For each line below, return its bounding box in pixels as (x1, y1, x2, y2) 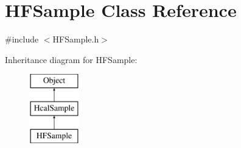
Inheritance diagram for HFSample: (5, 53, 138, 66)
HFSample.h (52, 33, 99, 45)
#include (5, 33, 39, 45)
